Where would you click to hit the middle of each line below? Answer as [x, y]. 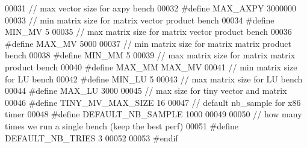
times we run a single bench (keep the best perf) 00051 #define [122, 125]
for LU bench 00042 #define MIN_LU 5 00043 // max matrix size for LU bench [154, 79]
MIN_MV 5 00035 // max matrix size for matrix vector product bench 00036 [148, 32]
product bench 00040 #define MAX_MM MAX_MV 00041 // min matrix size [151, 66]
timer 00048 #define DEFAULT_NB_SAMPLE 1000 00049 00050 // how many [153, 114]
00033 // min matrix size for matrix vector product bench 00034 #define [140, 20]
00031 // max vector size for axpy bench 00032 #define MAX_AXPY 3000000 [151, 8]
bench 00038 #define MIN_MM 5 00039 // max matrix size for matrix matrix [150, 55]
